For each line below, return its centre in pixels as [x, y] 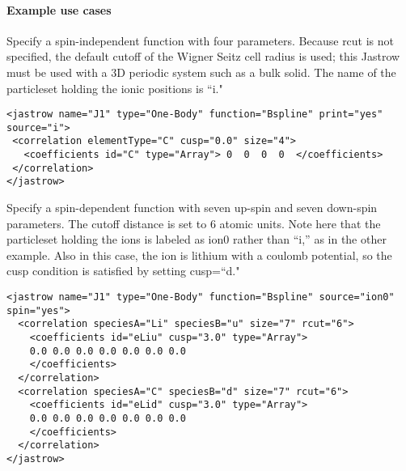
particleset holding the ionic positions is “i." [115, 88]
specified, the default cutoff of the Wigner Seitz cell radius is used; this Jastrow [203, 56]
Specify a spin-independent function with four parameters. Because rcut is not [201, 40]
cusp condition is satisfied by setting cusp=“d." [123, 271]
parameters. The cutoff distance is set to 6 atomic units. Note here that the [194, 223]
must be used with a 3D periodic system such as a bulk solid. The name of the [201, 72]
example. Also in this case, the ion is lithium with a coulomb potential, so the [199, 255]
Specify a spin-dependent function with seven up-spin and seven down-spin [192, 208]
